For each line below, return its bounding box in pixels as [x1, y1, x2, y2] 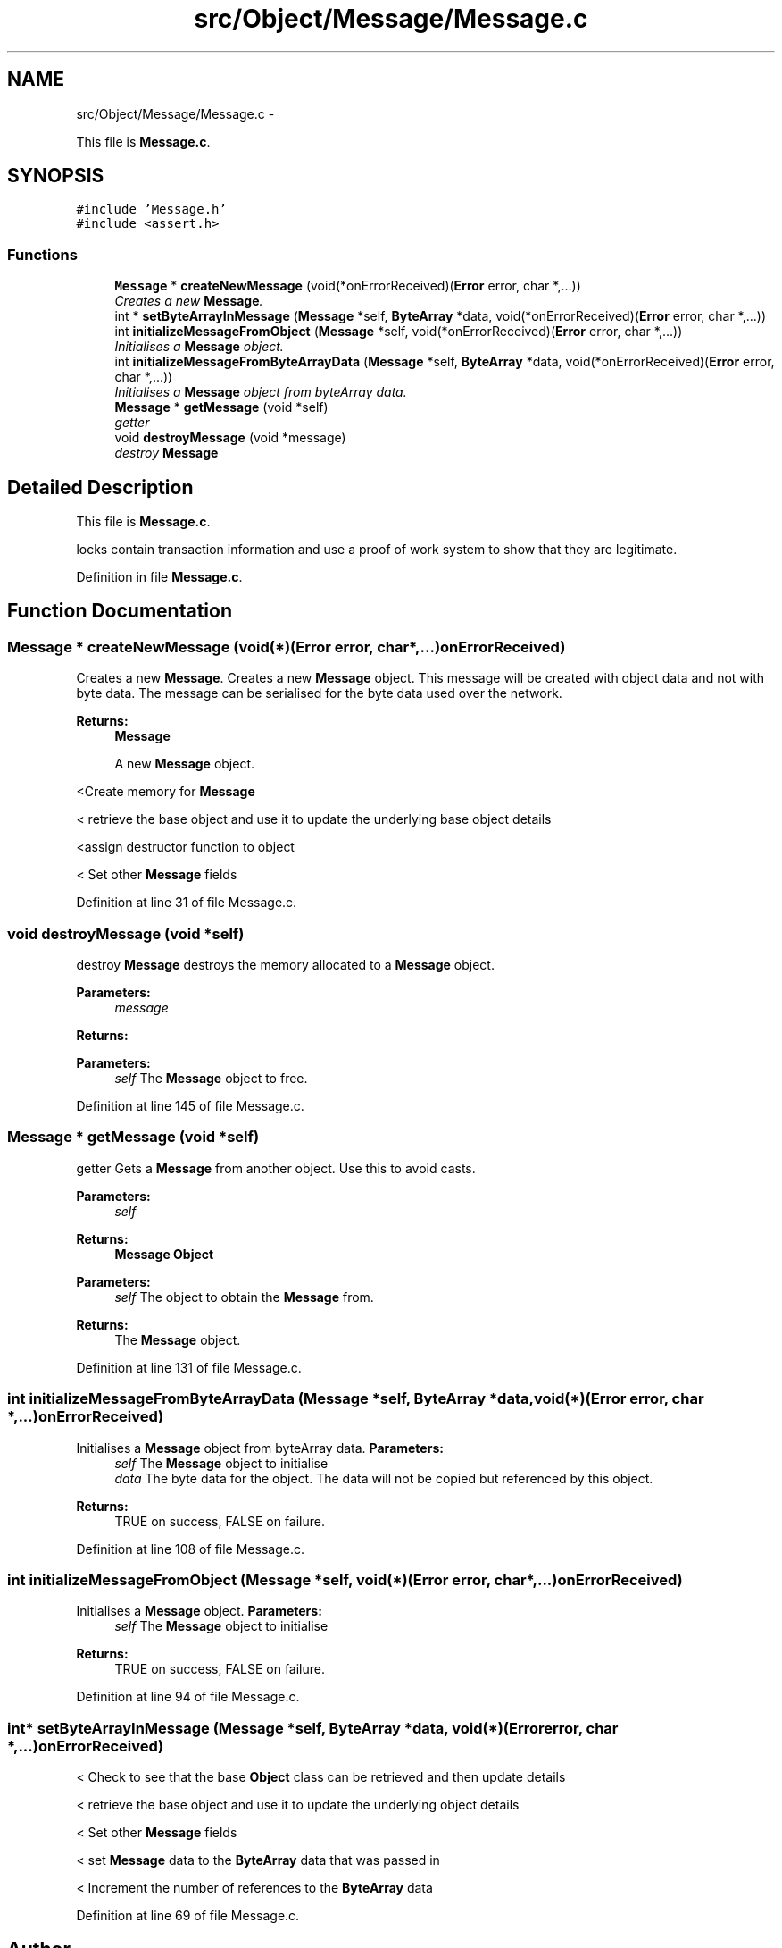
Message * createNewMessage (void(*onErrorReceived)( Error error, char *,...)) [114, 278, 581, 294]
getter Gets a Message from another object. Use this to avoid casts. [76, 1160, 476, 1176]
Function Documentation [7, 600, 232, 623]
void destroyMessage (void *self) [7, 924, 245, 943]
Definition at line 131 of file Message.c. [76, 1359, 302, 1375]
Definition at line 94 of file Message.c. [76, 1689, 300, 1705]
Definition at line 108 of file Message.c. [76, 1541, 304, 1557]
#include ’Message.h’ [76, 202, 227, 217]
